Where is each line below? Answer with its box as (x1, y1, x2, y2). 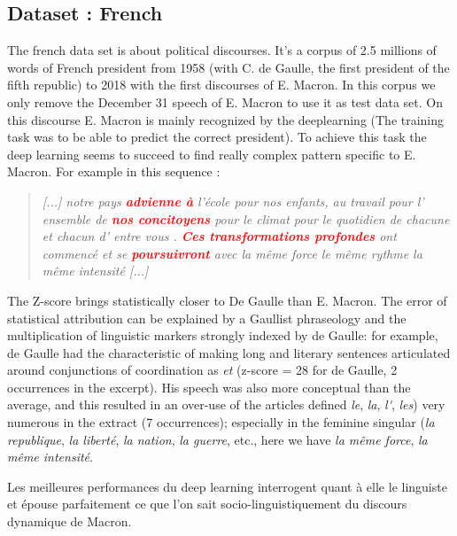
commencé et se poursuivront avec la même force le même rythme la (42, 244, 422, 262)
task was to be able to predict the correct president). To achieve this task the (7, 128, 427, 146)
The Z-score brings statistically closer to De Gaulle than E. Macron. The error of (7, 291, 447, 309)
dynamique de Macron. (7, 512, 132, 531)
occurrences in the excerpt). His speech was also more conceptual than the (7, 377, 411, 396)
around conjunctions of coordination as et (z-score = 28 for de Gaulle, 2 (7, 361, 398, 379)
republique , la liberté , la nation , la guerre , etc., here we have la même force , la (7, 430, 428, 448)
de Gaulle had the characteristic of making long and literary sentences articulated (7, 343, 451, 361)
